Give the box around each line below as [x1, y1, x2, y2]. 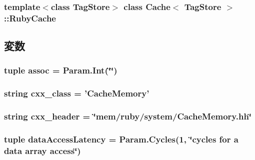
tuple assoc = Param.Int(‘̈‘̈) [4, 64, 117, 76]
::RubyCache [4, 11, 56, 24]
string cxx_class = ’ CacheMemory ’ [4, 87, 149, 99]
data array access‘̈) [4, 144, 81, 156]
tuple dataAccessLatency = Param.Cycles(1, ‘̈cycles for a [4, 133, 238, 145]
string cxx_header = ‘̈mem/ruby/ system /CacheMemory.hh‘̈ [4, 110, 252, 122]
